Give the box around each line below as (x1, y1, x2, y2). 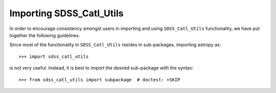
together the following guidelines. (9, 32, 80, 38)
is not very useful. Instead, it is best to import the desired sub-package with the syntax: (9, 65, 194, 71)
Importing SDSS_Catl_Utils (9, 8, 124, 19)
